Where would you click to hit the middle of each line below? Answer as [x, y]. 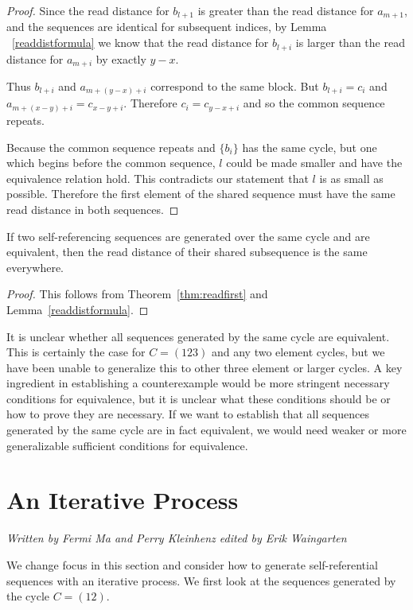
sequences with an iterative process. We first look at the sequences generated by [201, 580]
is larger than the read [350, 43]
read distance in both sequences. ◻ [93, 209]
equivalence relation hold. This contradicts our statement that [158, 178]
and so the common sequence [314, 103]
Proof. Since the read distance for [88, 10]
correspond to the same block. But [235, 85]
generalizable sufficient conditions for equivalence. [127, 445]
